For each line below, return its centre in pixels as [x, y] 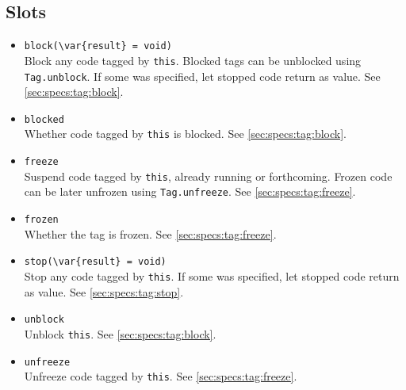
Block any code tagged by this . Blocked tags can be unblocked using [193, 60]
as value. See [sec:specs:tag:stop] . [104, 291]
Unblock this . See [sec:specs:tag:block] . [120, 333]
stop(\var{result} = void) [95, 262]
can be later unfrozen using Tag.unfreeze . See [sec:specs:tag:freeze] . [190, 191]
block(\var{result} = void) [98, 46]
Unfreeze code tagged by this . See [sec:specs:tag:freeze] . [161, 376]
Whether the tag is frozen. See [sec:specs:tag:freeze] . [150, 233]
